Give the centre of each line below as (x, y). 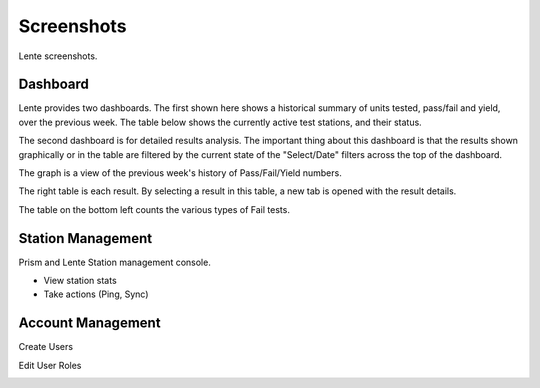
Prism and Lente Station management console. (115, 262)
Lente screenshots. (58, 56)
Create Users (46, 347)
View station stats (80, 281)
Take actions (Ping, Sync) (96, 294)
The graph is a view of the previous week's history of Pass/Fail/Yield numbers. (180, 173)
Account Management (89, 323)
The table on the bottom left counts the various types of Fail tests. (154, 209)
